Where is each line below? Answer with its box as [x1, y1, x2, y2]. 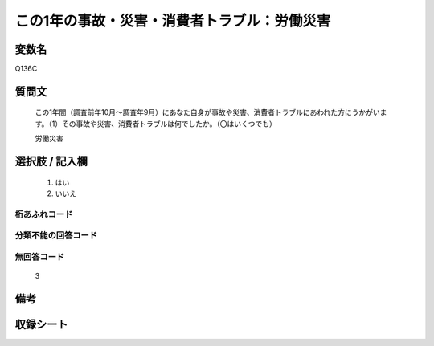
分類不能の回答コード [14, 230, 98, 241]
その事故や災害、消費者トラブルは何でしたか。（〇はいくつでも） [61, 119, 277, 128]
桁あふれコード [14, 209, 73, 220]
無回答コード [14, 251, 65, 263]
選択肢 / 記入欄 [14, 155, 88, 169]
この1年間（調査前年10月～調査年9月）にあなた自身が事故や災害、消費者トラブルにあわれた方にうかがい [35, 108, 381, 117]
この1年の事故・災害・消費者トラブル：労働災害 [14, 12, 331, 30]
